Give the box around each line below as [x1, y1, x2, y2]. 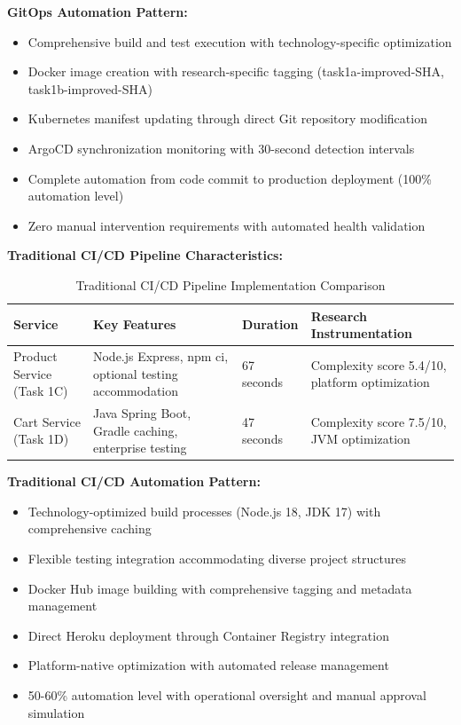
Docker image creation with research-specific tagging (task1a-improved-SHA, [27, 62, 444, 81]
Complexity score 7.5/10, [310, 412, 447, 430]
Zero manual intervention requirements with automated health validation [27, 216, 426, 234]
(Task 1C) [13, 382, 68, 400]
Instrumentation [310, 324, 412, 343]
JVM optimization [310, 429, 410, 448]
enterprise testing [92, 438, 187, 457]
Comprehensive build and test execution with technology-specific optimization [27, 32, 452, 51]
